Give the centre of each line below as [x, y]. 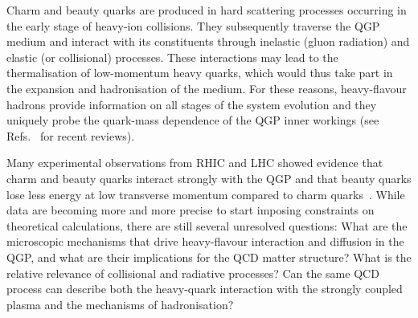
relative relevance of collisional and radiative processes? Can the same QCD [193, 273]
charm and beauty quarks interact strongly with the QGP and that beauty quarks [209, 178]
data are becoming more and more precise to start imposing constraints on [191, 210]
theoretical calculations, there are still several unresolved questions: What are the [207, 225]
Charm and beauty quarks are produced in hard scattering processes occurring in [207, 10]
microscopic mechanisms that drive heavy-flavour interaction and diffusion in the [205, 241]
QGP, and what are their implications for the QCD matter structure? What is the [209, 257]
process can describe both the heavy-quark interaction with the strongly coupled [205, 289]
